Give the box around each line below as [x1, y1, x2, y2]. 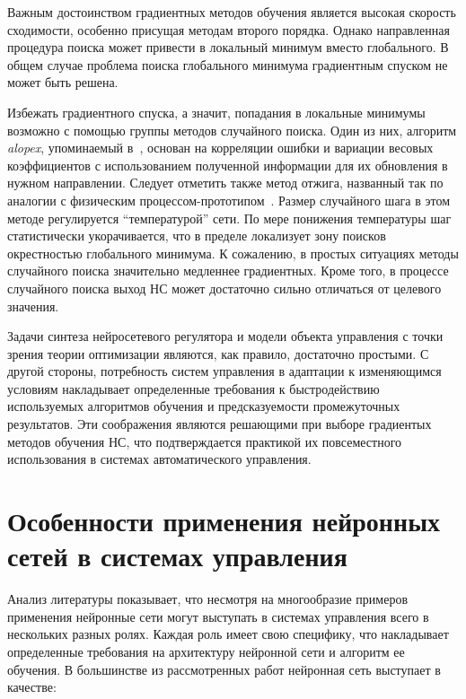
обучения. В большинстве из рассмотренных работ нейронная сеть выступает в [7, 660, 441, 678]
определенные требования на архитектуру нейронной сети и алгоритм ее [7, 642, 405, 660]
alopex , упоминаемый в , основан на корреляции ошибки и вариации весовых [7, 138, 434, 157]
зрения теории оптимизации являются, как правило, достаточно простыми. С [7, 344, 429, 363]
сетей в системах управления [7, 537, 347, 574]
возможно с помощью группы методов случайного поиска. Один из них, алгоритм [7, 120, 457, 139]
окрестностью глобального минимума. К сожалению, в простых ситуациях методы [7, 243, 459, 262]
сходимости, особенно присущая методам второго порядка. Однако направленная [7, 20, 450, 39]
